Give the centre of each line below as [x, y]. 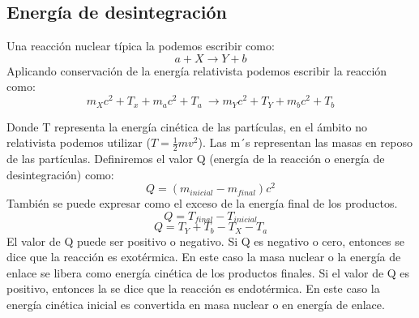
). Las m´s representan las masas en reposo [305, 142]
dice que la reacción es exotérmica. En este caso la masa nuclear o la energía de [204, 257]
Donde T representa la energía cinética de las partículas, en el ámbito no [187, 126]
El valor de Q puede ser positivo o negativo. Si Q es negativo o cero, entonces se [206, 241]
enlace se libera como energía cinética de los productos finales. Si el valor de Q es [208, 272]
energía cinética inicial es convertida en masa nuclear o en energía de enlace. [196, 305]
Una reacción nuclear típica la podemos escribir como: [141, 46]
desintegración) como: [60, 174]
